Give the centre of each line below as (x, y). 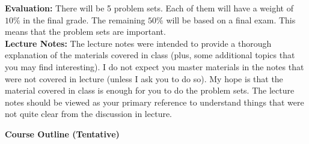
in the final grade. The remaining (84, 19)
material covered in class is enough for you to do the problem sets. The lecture (150, 90)
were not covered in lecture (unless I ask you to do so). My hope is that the (144, 78)
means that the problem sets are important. (85, 31)
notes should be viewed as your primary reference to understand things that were (154, 102)
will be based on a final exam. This (231, 19)
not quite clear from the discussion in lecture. (89, 114)
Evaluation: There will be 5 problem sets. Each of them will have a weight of (149, 8)
